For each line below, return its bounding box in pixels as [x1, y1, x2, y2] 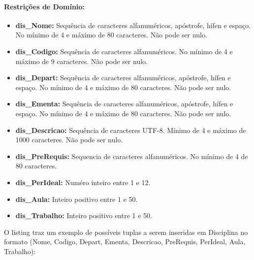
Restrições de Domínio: [4, 1, 85, 11]
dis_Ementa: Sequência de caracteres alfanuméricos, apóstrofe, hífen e [15, 98, 233, 109]
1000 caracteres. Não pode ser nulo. [15, 134, 123, 145]
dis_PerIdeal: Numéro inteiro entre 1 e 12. [15, 177, 151, 187]
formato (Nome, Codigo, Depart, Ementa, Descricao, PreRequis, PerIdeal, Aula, [4, 236, 246, 247]
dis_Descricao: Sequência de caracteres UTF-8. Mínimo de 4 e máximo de [15, 125, 246, 135]
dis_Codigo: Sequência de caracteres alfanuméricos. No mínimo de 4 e [15, 46, 233, 56]
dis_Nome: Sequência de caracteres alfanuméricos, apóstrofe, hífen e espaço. [15, 20, 251, 30]
